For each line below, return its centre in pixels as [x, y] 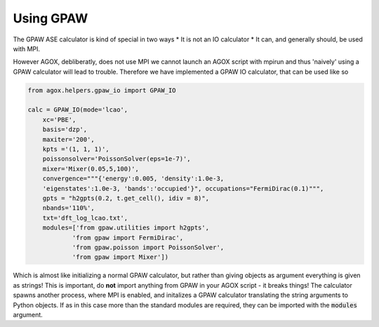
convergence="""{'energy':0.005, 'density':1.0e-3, [133, 179]
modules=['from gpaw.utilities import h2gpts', [126, 228]
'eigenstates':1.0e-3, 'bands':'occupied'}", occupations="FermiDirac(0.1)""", [183, 188]
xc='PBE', [59, 120]
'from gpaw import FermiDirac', [128, 238]
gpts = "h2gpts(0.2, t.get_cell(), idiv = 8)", [126, 198]
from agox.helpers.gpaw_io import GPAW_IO [102, 90]
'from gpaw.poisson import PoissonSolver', [148, 247]
